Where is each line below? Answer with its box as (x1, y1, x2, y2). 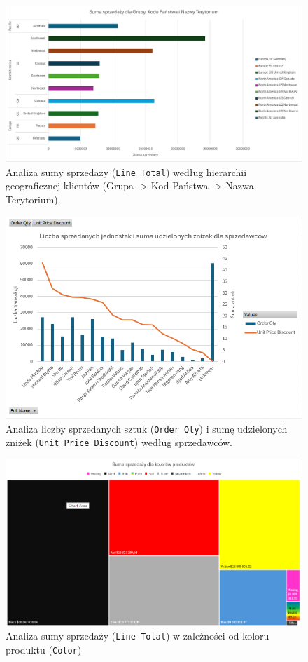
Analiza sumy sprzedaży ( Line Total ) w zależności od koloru (6, 628, 269, 642)
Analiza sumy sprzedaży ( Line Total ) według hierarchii (6, 164, 247, 179)
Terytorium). (6, 192, 61, 207)
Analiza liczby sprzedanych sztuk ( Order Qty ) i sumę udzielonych (6, 421, 288, 435)
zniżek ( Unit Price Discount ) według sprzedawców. (6, 435, 232, 450)
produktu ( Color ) (6, 642, 82, 656)
